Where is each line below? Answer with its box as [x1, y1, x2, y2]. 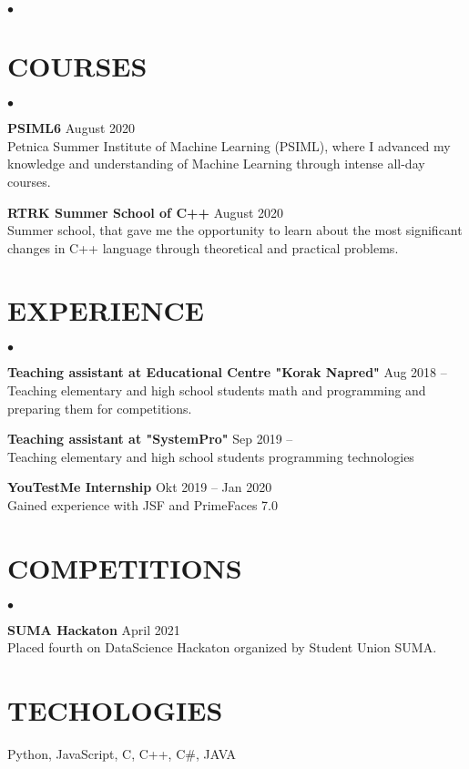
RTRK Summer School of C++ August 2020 [7, 202, 284, 221]
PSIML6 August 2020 [7, 118, 136, 138]
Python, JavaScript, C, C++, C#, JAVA [7, 744, 237, 763]
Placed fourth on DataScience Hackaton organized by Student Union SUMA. [7, 638, 437, 657]
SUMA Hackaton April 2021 [7, 620, 180, 639]
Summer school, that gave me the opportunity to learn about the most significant [7, 220, 463, 240]
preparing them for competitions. [7, 398, 192, 417]
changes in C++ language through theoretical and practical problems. [7, 238, 399, 257]
